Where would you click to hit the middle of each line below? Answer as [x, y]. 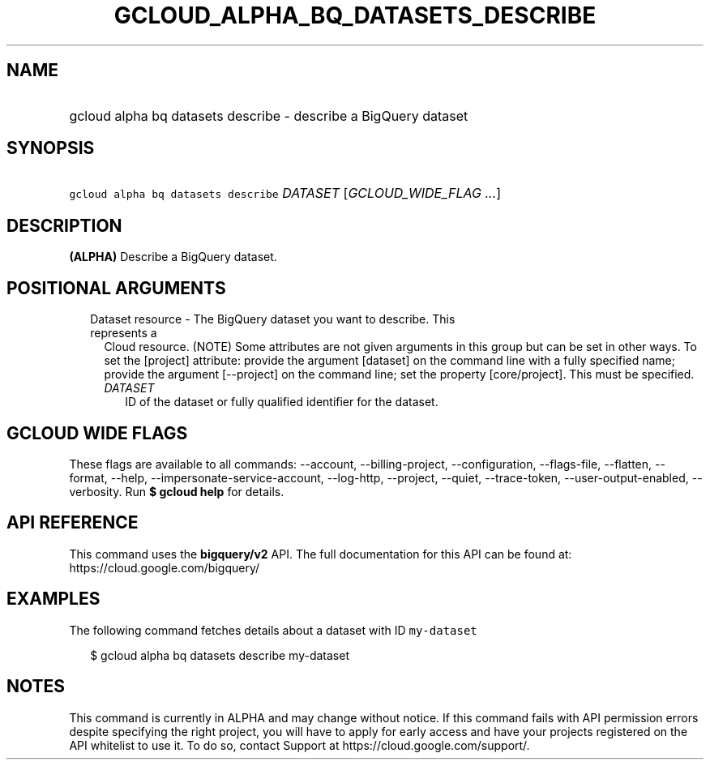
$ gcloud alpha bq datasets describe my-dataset [220, 655]
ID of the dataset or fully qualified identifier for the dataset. [282, 402]
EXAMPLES [53, 599]
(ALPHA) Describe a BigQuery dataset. [173, 257]
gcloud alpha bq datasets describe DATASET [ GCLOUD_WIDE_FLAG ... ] [285, 193]
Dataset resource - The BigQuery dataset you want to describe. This [273, 319]
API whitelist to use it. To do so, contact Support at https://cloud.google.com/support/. [299, 745]
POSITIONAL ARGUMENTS [116, 288]
